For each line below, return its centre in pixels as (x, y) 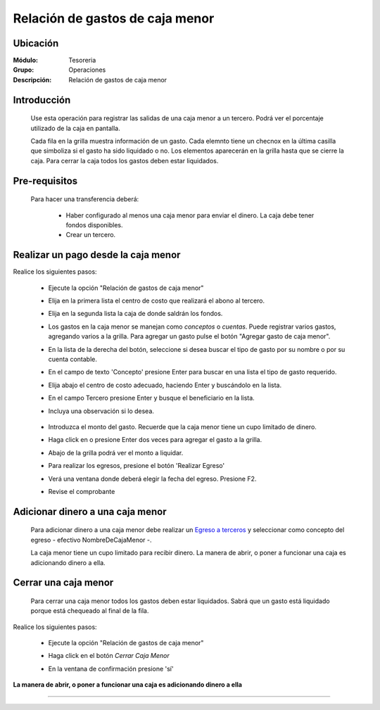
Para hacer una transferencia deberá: (85, 199)
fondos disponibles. (94, 225)
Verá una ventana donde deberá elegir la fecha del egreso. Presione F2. (152, 478)
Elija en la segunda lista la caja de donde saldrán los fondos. (135, 314)
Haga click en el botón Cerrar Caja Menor (109, 656)
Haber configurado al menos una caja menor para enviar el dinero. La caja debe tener (190, 215)
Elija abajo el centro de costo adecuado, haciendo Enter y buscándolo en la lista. (165, 385)
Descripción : (32, 80)
